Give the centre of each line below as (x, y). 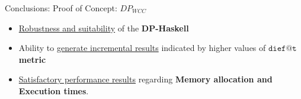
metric (32, 59)
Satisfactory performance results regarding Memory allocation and (145, 79)
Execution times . (54, 90)
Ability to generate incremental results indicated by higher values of (142, 48)
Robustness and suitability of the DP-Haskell (104, 28)
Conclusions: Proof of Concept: (61, 8)
